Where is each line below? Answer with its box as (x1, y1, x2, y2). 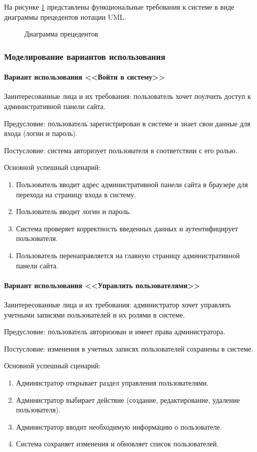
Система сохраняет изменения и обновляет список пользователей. (16, 438, 219, 449)
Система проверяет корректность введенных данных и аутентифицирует (16, 223, 238, 233)
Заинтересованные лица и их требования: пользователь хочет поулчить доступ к (4, 91, 251, 101)
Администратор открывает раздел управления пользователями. (16, 377, 209, 388)
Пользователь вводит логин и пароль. (16, 206, 131, 217)
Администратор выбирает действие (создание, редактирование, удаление (16, 394, 240, 405)
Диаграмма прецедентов (24, 28, 98, 39)
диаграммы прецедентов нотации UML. (4, 11, 126, 22)
